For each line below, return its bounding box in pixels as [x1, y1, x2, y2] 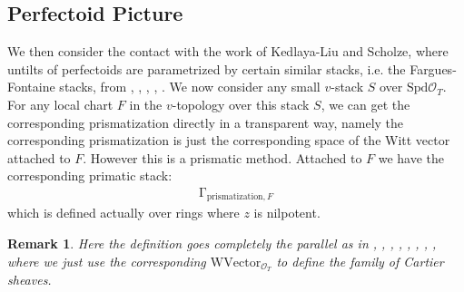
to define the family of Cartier [276, 251, 444, 270]
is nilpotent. [253, 203, 321, 222]
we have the [378, 148, 445, 167]
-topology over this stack [172, 94, 310, 113]
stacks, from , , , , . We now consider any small [59, 77, 321, 96]
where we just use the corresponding [7, 251, 206, 270]
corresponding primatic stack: [7, 166, 173, 185]
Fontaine [7, 77, 55, 96]
